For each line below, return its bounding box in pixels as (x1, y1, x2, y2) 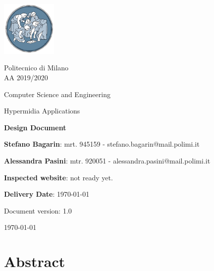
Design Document (4, 122, 66, 132)
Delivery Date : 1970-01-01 (4, 189, 90, 199)
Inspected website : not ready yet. (4, 172, 113, 182)
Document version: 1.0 (4, 205, 72, 216)
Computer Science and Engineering (4, 89, 110, 99)
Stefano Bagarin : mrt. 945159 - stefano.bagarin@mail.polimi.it (4, 139, 200, 149)
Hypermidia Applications (4, 106, 80, 116)
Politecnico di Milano (4, 62, 69, 73)
